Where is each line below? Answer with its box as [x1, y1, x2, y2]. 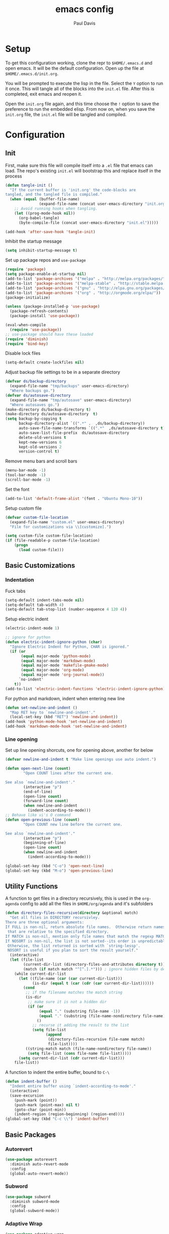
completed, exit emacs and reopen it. [5, 91, 82, 97]
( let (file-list [10, 957, 44, 962]
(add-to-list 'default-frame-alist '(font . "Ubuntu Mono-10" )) [5, 496, 143, 501]
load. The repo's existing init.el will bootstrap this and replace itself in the [5, 168, 161, 174]
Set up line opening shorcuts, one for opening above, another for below [5, 747, 153, 753]
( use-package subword [5, 1194, 51, 1199]
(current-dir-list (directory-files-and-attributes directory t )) [23, 962, 165, 967]
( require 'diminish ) [5, 336, 49, 342]
